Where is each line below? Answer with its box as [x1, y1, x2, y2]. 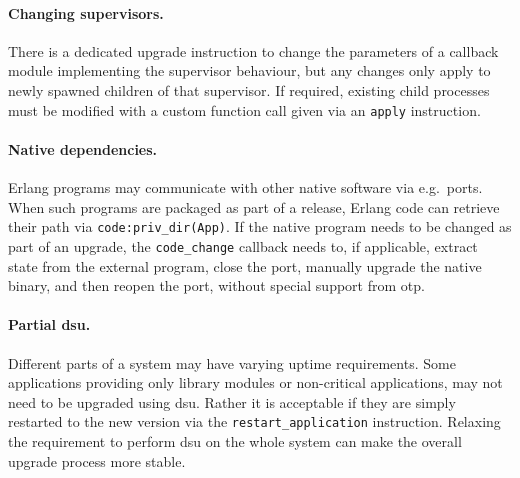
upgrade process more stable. [8, 450, 186, 471]
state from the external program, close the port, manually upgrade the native [8, 255, 482, 276]
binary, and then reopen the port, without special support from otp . [8, 275, 425, 296]
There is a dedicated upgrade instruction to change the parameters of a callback [8, 40, 499, 61]
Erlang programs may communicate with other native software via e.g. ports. [8, 177, 483, 198]
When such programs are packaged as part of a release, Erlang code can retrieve [8, 196, 500, 217]
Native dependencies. [8, 138, 158, 159]
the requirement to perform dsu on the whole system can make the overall [8, 430, 462, 451]
